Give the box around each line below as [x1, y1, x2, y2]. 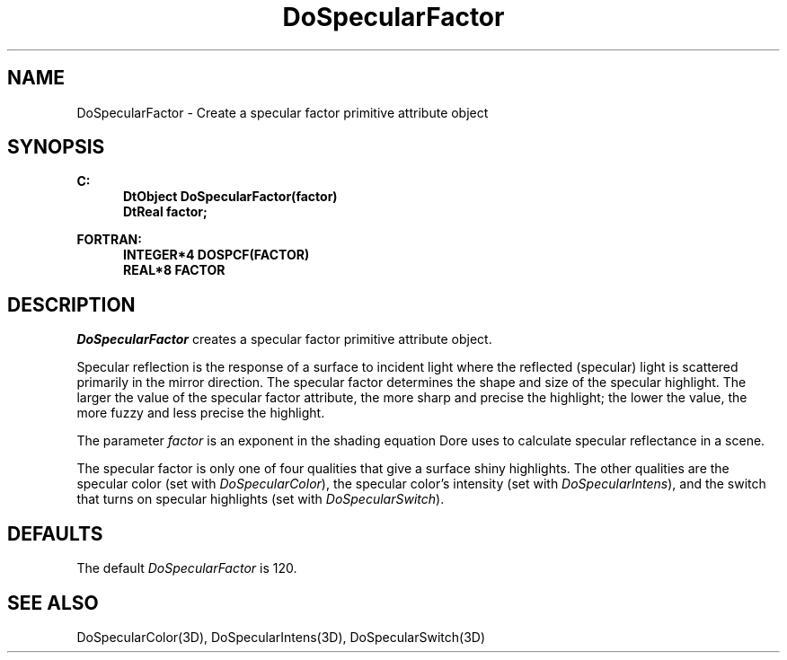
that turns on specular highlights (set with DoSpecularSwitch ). [76, 491, 445, 507]
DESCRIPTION [7, 293, 136, 316]
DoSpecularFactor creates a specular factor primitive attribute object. [76, 331, 492, 348]
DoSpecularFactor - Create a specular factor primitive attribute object [76, 104, 489, 120]
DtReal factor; [123, 204, 208, 220]
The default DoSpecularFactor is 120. [76, 560, 297, 576]
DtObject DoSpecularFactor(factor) [123, 189, 338, 205]
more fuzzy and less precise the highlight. [76, 405, 325, 421]
